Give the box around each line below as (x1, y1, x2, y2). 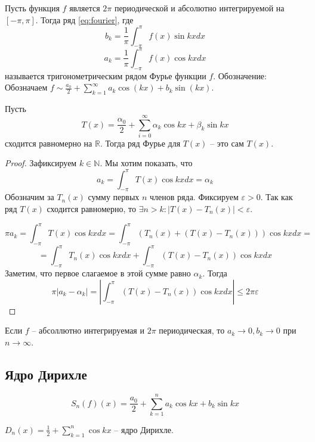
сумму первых (88, 191, 140, 203)
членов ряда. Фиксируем (150, 191, 239, 203)
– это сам (210, 136, 244, 149)
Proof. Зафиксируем (5, 157, 77, 169)
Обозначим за (5, 191, 54, 203)
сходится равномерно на (5, 136, 92, 149)
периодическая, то (159, 324, 225, 337)
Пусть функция (5, 2, 60, 14)
